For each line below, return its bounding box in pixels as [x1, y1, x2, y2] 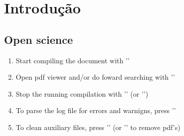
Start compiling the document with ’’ [15, 55, 130, 65]
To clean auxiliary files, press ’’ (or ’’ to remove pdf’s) [15, 122, 181, 132]
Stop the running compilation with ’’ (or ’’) [15, 88, 149, 99]
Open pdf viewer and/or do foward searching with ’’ [15, 72, 175, 82]
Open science [4, 31, 73, 47]
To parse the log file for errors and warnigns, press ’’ [15, 105, 176, 116]
